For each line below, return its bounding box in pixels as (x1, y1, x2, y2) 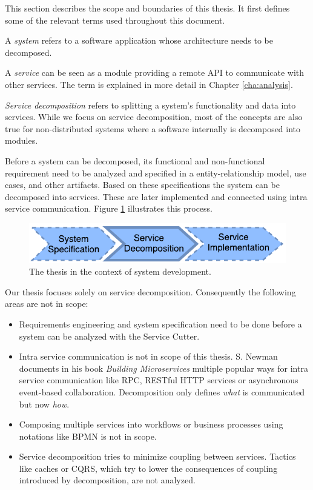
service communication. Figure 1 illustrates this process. (5, 202, 213, 215)
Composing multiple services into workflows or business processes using (19, 418, 283, 431)
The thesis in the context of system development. (29, 265, 211, 278)
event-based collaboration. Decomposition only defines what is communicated (19, 385, 305, 398)
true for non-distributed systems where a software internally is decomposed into (5, 122, 301, 135)
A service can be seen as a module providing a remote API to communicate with (5, 66, 305, 79)
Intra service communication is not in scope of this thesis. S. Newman (19, 350, 278, 363)
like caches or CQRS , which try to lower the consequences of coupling (19, 461, 278, 474)
